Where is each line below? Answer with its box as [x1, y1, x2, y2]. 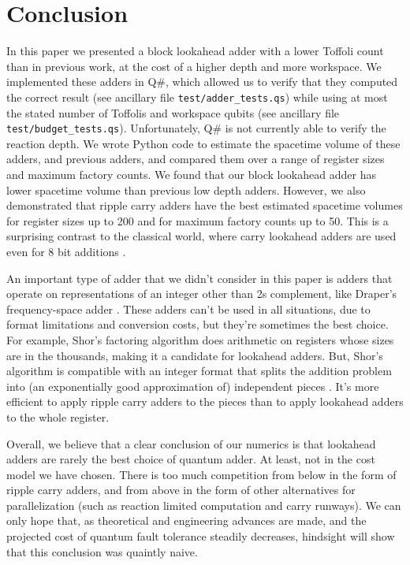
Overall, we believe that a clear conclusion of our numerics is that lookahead [6, 435, 376, 452]
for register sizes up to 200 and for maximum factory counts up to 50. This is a [6, 212, 389, 229]
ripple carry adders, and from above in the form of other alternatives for [6, 481, 356, 498]
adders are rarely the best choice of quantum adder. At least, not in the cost [6, 451, 375, 467]
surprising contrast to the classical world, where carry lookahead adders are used [6, 228, 397, 244]
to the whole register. [6, 408, 110, 425]
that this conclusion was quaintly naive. [6, 543, 198, 559]
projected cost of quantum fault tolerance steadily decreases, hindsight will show [6, 528, 395, 545]
